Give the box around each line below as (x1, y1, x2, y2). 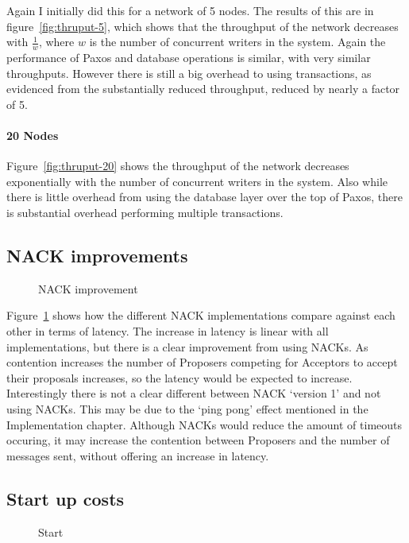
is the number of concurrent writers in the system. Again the (89, 33, 386, 50)
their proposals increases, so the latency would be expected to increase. (6, 369, 353, 386)
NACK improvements (6, 242, 188, 267)
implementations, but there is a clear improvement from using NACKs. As (6, 338, 368, 355)
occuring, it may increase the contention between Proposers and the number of (6, 432, 390, 448)
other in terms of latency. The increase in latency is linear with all (6, 322, 329, 339)
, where (38, 33, 75, 50)
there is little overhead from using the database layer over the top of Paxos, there (6, 188, 403, 205)
